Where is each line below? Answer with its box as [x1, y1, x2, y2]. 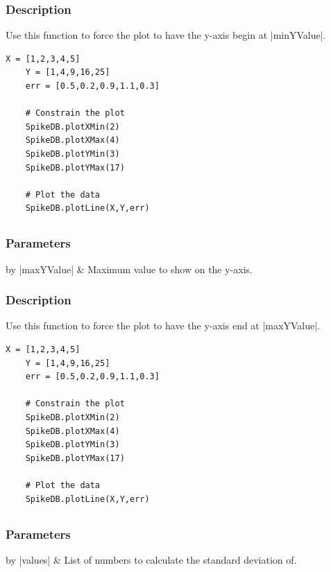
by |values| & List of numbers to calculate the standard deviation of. [6, 552, 297, 566]
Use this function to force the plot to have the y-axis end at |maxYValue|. [6, 318, 320, 333]
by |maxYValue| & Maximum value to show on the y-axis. [6, 261, 253, 276]
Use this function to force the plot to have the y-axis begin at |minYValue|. [6, 28, 326, 42]
